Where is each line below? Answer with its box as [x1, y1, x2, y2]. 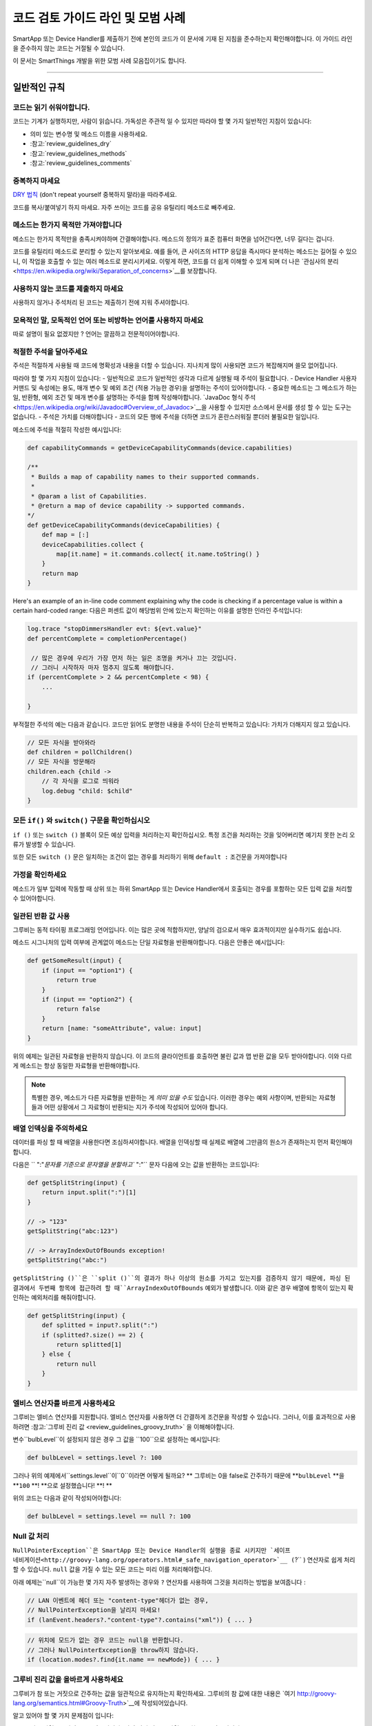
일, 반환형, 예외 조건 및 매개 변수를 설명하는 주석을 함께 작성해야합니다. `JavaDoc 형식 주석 [12, 394, 256, 402]
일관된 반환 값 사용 [12, 911, 70, 921]
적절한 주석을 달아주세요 [12, 347, 88, 356]
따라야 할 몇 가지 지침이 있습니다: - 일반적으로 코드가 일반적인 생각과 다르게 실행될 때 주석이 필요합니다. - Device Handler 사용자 [12, 374, 358, 382]
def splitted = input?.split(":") [41, 1321, 158, 1329]
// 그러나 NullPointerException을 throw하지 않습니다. [27, 1646, 200, 1654]
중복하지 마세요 [12, 176, 61, 186]
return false [56, 1005, 101, 1013]
